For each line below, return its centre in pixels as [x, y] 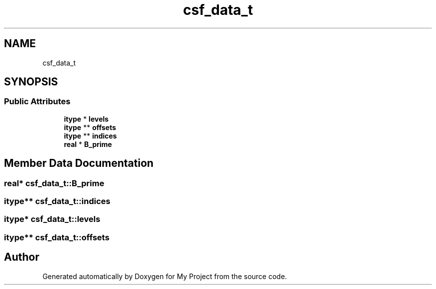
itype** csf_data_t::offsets [57, 237]
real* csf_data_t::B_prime [54, 183]
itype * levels [86, 119]
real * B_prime [88, 144]
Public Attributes [37, 102]
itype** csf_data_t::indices [57, 201]
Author [22, 257]
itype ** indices [90, 136]
